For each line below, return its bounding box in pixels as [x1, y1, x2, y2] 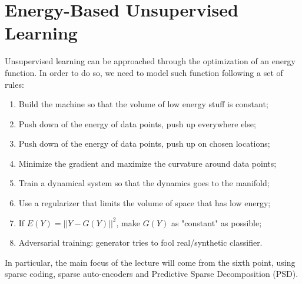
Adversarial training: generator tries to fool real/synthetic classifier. [18, 236, 263, 249]
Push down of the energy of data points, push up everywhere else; [18, 117, 256, 130]
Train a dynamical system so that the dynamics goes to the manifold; [18, 177, 270, 189]
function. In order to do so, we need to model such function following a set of [5, 66, 283, 78]
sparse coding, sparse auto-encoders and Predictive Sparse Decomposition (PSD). [5, 268, 298, 280]
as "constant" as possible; [171, 216, 262, 229]
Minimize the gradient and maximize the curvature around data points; [18, 157, 277, 169]
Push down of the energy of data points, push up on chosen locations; [18, 137, 270, 150]
